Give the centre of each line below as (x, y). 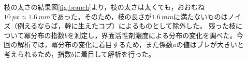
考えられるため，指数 (38, 54)
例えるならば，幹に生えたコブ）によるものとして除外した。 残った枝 (126, 26)
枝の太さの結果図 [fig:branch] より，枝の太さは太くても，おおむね (104, 7)
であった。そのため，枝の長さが (101, 16)
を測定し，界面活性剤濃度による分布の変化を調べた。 (152, 35)
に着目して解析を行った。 (115, 54)
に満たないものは (201, 16)
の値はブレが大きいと (210, 44)
